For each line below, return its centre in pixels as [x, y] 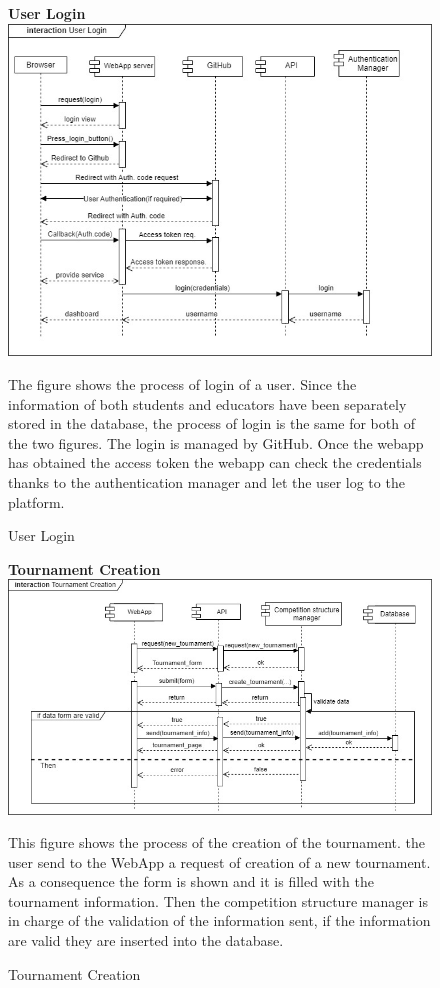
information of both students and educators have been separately [207, 403]
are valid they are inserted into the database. [146, 940]
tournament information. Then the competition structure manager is [218, 900]
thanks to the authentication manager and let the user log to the [206, 481]
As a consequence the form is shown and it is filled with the [191, 881]
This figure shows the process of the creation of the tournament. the [217, 842]
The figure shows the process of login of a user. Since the [182, 384]
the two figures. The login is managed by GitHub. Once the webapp [216, 442]
